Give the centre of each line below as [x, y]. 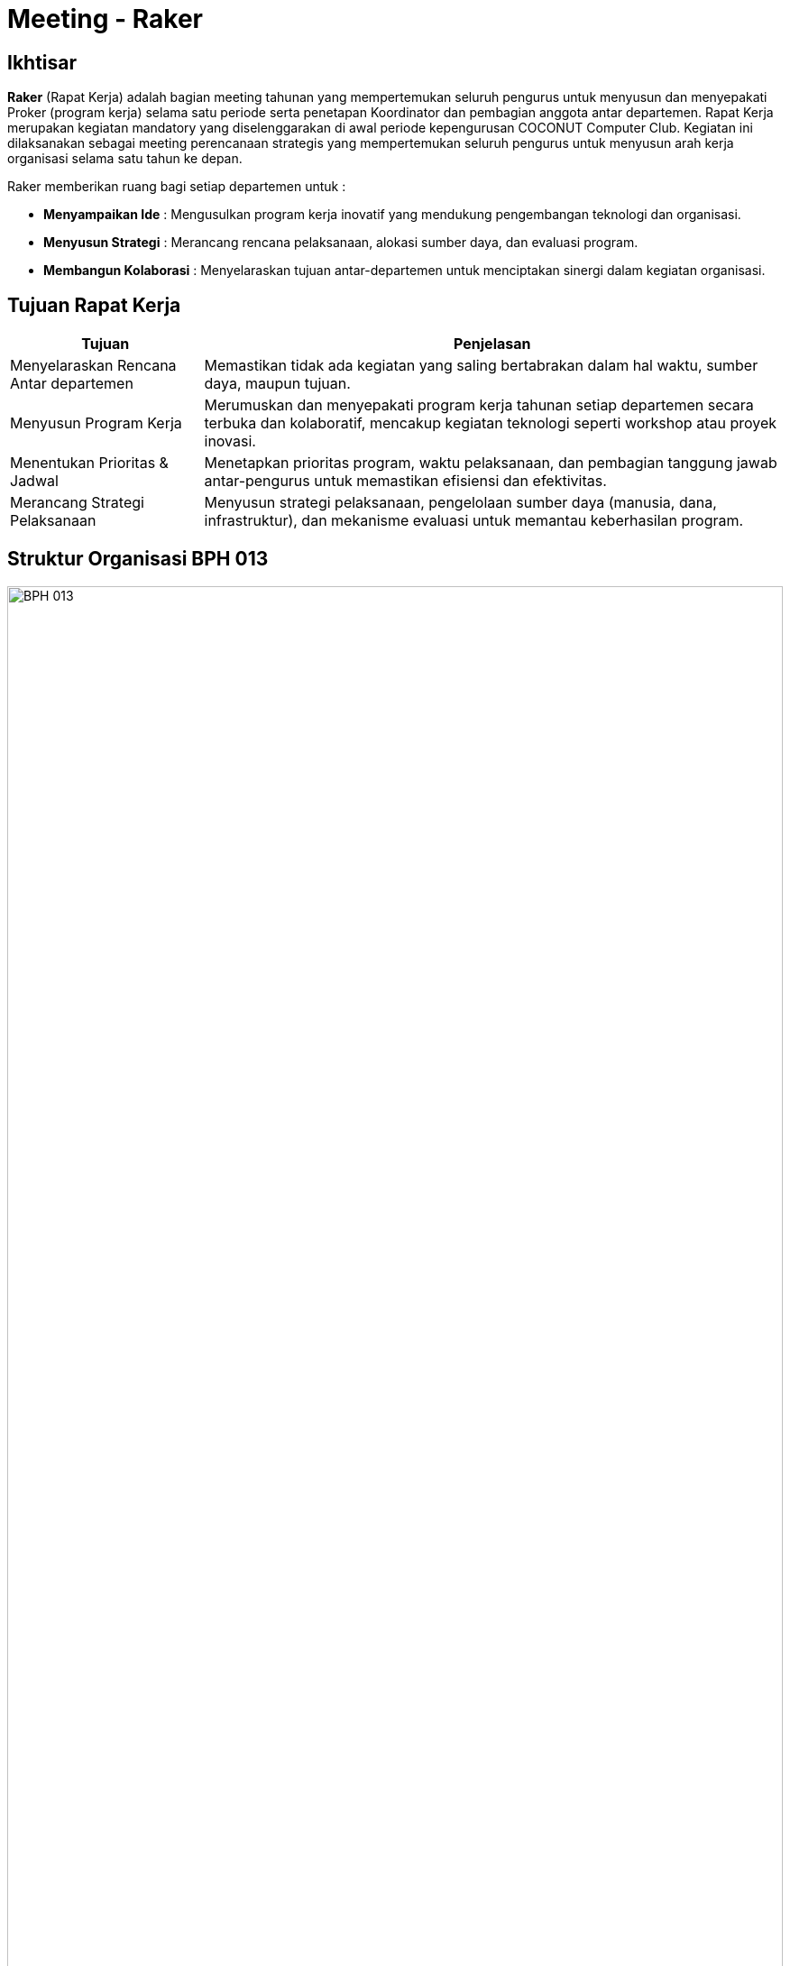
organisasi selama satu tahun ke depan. [125, 159]
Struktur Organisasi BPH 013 [138, 559]
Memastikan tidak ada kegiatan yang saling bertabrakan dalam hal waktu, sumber [481, 366]
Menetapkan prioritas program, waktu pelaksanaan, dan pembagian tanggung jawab [491, 463]
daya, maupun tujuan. [277, 384]
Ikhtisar [42, 62]
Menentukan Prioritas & [89, 463]
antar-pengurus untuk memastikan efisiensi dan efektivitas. [405, 481]
